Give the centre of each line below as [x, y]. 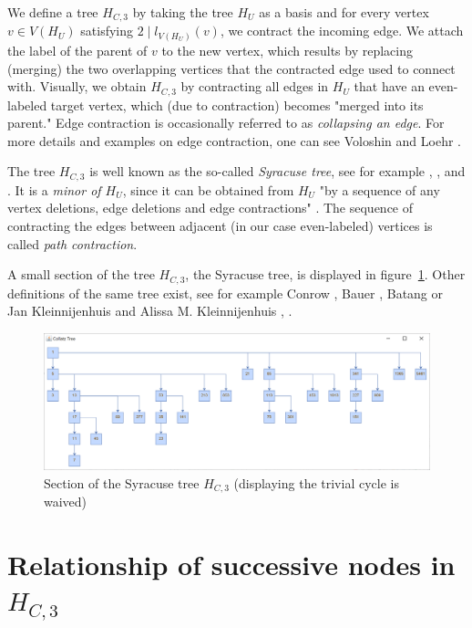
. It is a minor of [54, 189]
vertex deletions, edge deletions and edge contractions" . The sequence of [210, 208]
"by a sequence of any [380, 189]
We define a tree [53, 12]
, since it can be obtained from [208, 189]
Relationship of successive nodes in [231, 564]
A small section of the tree [81, 274]
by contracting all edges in [255, 86]
